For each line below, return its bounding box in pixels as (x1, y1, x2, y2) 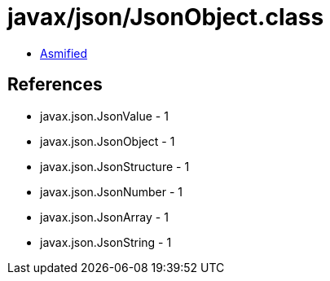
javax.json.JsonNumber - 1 (40, 184, 183, 199)
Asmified (40, 46, 88, 60)
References (7, 74, 103, 95)
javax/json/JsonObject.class (7, 3, 324, 31)
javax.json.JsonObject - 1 (40, 134, 175, 148)
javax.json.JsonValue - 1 (40, 108, 169, 123)
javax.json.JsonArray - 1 (40, 209, 169, 224)
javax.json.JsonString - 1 (40, 235, 172, 249)
